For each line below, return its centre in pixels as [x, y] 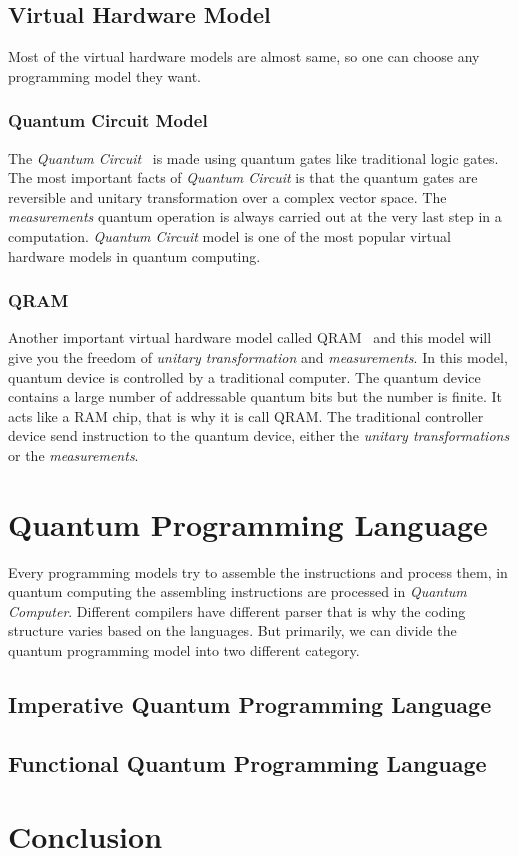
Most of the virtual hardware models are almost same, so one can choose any [244, 56]
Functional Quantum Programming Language [247, 762]
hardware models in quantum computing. [134, 255]
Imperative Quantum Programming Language [250, 704]
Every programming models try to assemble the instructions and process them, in [258, 571]
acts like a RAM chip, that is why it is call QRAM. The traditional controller [246, 415]
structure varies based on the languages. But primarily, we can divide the [232, 630]
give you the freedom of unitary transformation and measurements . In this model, [258, 356]
